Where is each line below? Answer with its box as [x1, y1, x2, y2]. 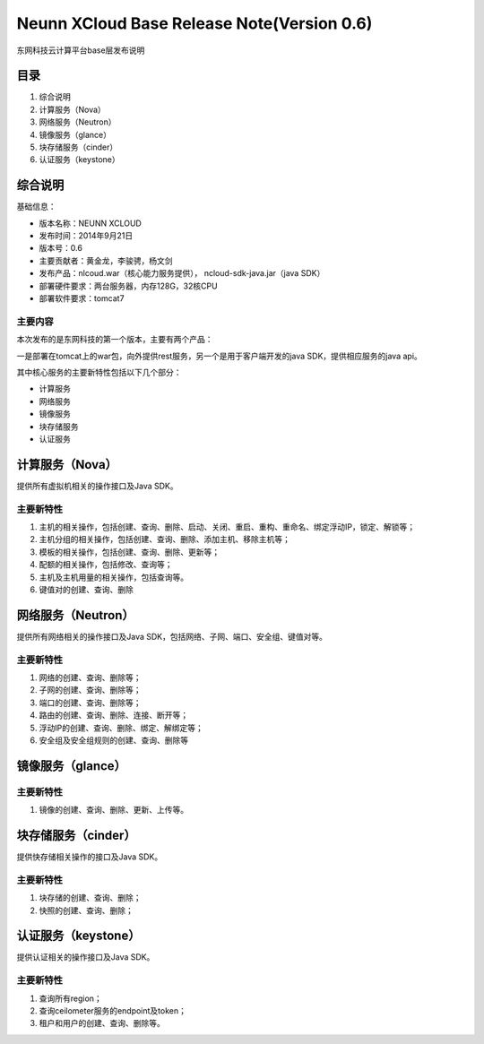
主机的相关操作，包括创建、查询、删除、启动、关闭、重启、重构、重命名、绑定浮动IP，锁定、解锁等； [39, 521, 416, 532]
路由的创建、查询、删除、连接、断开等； [39, 710, 188, 720]
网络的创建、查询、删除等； [39, 672, 142, 683]
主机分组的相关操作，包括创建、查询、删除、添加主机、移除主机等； [39, 534, 290, 545]
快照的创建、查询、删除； [39, 905, 134, 916]
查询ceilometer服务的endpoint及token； [39, 1005, 187, 1016]
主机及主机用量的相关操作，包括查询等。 [39, 572, 188, 582]
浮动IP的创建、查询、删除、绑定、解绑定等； [39, 722, 203, 733]
